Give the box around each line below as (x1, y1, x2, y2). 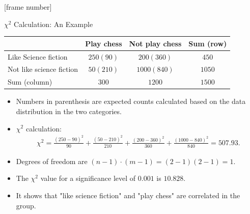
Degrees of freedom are (16, 155, 88, 166)
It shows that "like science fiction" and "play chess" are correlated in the (16, 190, 240, 201)
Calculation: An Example (14, 18, 93, 29)
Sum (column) (8, 76, 52, 87)
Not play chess (129, 38, 182, 48)
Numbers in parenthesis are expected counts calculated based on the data (16, 96, 246, 106)
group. (16, 200, 36, 210)
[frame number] (4, 2, 52, 12)
